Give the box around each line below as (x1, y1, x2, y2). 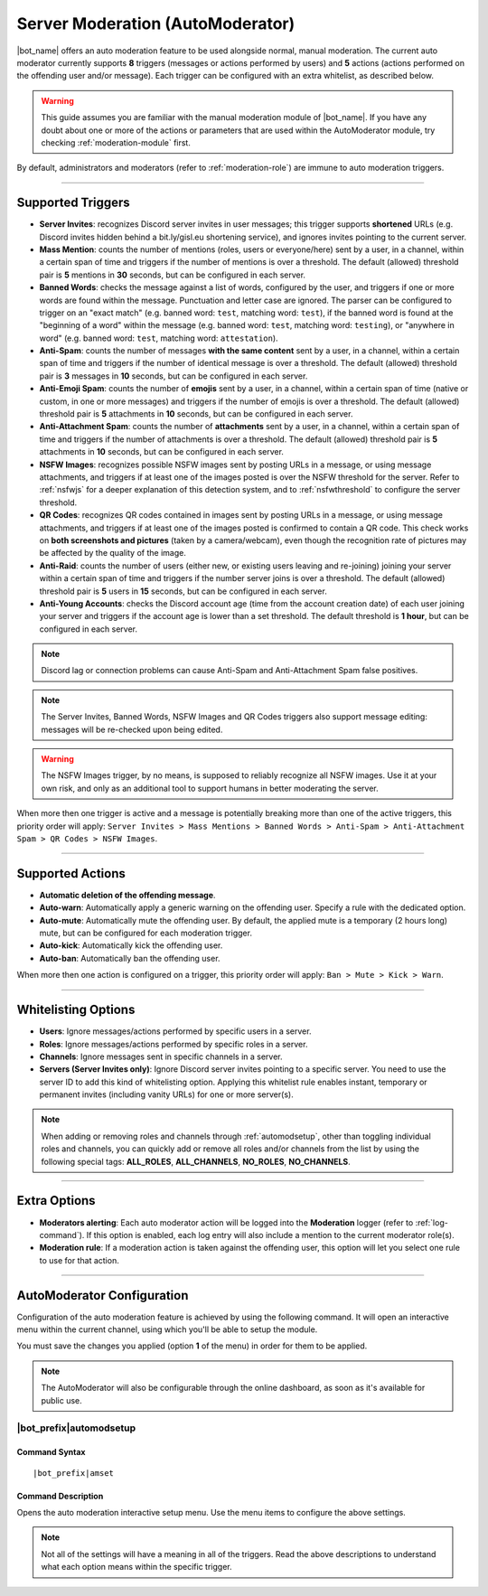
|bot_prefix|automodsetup (16, 1422, 136, 1434)
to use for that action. (39, 1254, 119, 1265)
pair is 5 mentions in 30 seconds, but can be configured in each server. (39, 269, 306, 280)
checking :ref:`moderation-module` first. (41, 136, 192, 148)
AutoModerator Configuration (16, 1288, 189, 1303)
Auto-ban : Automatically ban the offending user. (39, 953, 221, 963)
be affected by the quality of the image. (39, 548, 187, 559)
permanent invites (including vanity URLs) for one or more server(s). (39, 1089, 294, 1100)
